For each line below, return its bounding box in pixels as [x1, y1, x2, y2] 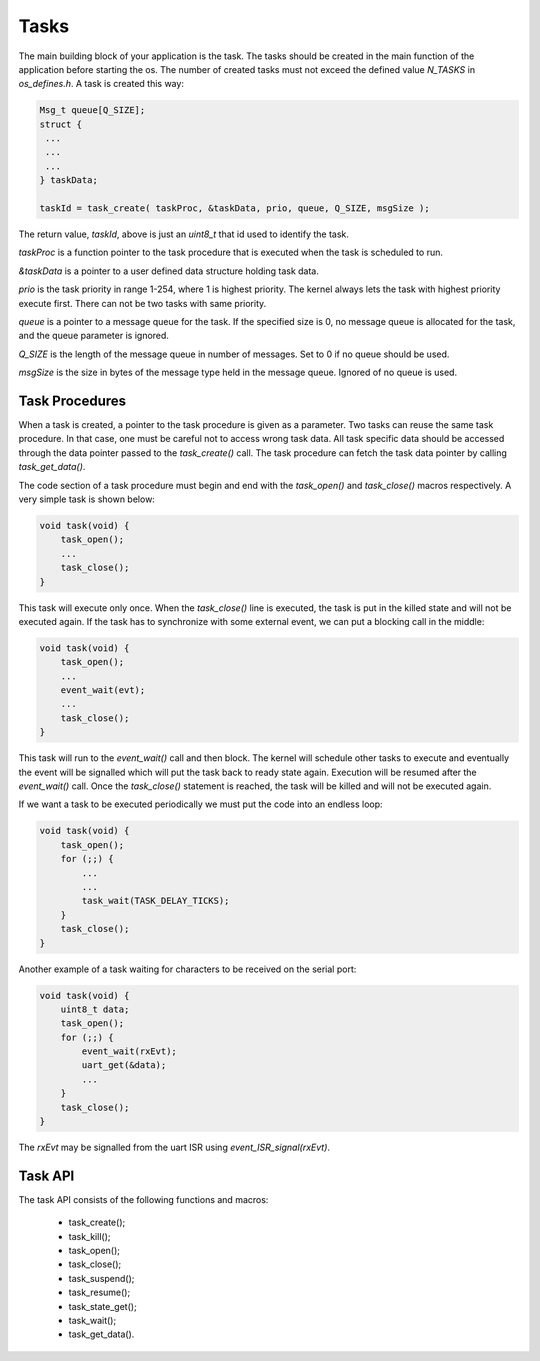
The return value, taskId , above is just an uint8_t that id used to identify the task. [18, 228, 350, 240]
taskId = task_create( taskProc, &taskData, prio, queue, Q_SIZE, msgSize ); [39, 203, 430, 214]
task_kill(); [68, 1230, 111, 1242]
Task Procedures [18, 392, 127, 409]
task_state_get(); [68, 1300, 137, 1312]
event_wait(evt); [60, 685, 146, 696]
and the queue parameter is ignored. [18, 330, 170, 342]
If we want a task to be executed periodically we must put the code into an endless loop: [18, 798, 384, 810]
